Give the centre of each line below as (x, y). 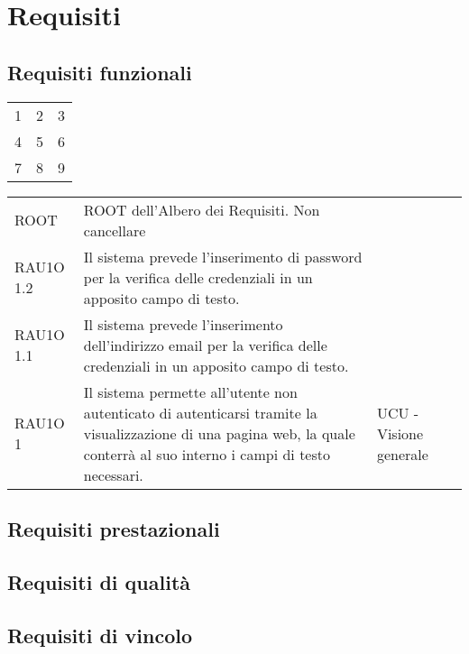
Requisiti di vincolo (100, 635)
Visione (400, 433)
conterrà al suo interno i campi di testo (207, 454)
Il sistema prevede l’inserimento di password (223, 256)
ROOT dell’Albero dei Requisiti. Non (202, 209)
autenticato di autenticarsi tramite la (200, 412)
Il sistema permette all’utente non (190, 391)
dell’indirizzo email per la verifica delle (205, 345)
